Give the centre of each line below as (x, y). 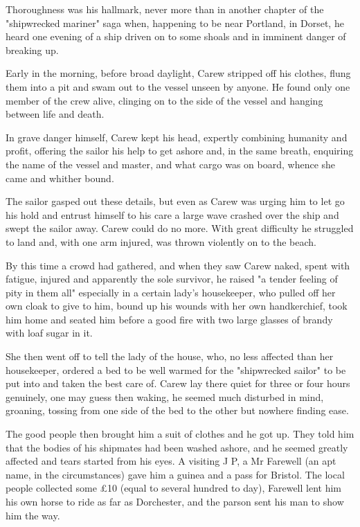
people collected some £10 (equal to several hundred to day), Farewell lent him (173, 488)
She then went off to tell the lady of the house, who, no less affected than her (170, 356)
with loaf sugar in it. (49, 333)
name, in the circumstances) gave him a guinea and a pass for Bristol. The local (175, 474)
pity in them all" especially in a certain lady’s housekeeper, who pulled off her (171, 292)
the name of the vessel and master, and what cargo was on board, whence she (171, 164)
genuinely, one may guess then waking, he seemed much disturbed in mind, (165, 396)
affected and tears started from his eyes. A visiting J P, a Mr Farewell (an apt (171, 461)
